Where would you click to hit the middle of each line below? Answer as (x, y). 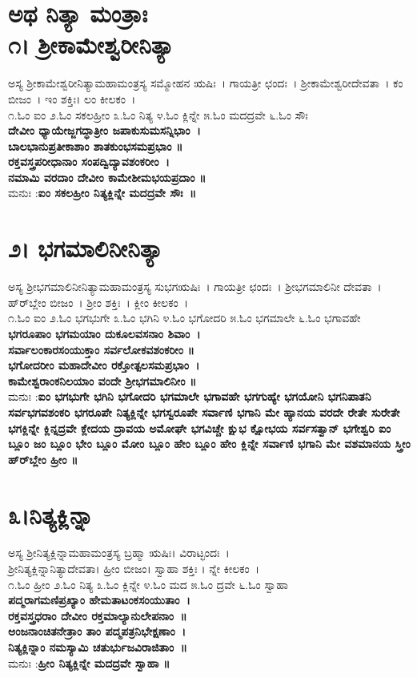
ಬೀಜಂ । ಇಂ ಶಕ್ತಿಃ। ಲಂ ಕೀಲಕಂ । (72, 98)
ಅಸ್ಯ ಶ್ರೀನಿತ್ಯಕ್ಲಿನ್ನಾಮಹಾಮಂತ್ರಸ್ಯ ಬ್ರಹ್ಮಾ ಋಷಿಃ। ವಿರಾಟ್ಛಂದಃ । (119, 553)
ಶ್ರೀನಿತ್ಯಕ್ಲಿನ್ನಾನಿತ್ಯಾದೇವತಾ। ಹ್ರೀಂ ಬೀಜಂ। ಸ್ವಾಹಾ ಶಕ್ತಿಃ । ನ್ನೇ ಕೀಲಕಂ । (134, 569)
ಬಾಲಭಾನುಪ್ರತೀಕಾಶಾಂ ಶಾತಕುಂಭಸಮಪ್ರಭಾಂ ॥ (96, 145)
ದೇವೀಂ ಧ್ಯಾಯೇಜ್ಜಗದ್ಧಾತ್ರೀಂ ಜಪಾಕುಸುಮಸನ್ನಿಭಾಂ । (104, 130)
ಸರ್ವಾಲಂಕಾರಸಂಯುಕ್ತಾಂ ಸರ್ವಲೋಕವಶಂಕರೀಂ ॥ (101, 349)
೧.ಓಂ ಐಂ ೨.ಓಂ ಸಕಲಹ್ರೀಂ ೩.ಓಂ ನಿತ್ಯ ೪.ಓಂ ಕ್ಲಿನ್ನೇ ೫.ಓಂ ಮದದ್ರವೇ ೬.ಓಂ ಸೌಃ (158, 114)
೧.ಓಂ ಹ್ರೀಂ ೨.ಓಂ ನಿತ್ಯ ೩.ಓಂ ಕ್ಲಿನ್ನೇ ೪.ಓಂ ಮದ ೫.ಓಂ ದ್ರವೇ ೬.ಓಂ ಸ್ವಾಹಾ (148, 584)
